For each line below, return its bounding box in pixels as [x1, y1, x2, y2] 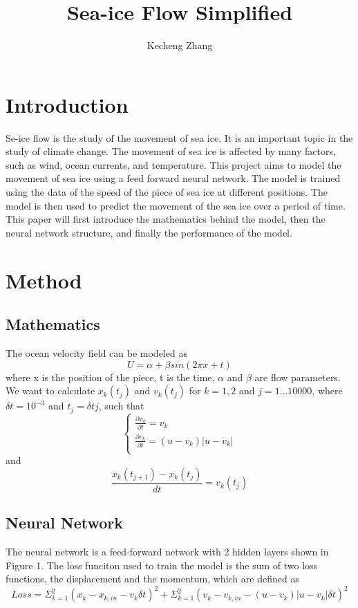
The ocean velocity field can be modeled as [6, 345, 187, 360]
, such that [98, 398, 144, 413]
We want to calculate [6, 383, 95, 398]
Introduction [6, 90, 129, 118]
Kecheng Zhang [147, 38, 213, 53]
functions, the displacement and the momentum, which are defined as [6, 571, 299, 586]
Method [6, 266, 82, 294]
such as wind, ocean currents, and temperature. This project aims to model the [6, 157, 341, 172]
